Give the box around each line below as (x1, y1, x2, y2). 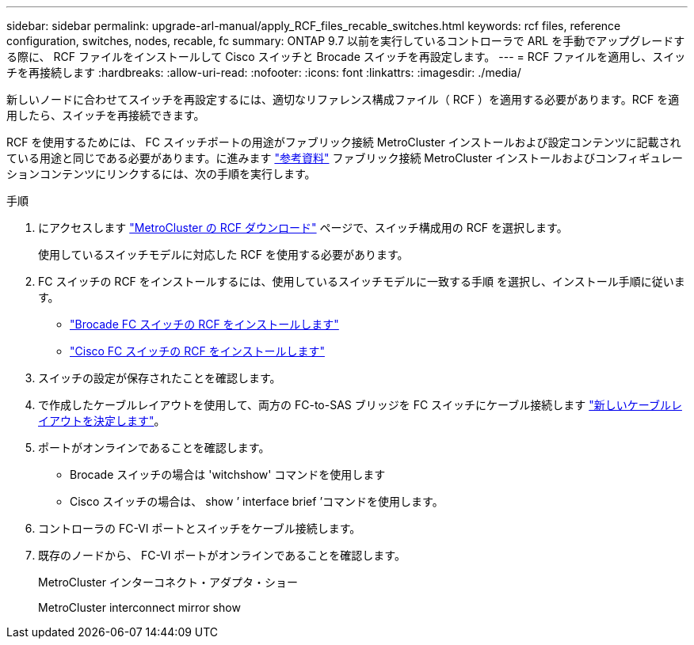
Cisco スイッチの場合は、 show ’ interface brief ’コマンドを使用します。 (70, 495, 444, 508)
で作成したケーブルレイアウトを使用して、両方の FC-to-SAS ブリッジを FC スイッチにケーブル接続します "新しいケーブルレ (38, 398, 682, 412)
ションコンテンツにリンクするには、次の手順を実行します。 (6, 167, 316, 180)
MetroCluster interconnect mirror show (38, 601, 241, 614)
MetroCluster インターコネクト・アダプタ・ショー (38, 575, 298, 589)
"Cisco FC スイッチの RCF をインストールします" (70, 344, 325, 358)
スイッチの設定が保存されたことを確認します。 (38, 371, 281, 385)
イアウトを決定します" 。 (38, 414, 166, 427)
